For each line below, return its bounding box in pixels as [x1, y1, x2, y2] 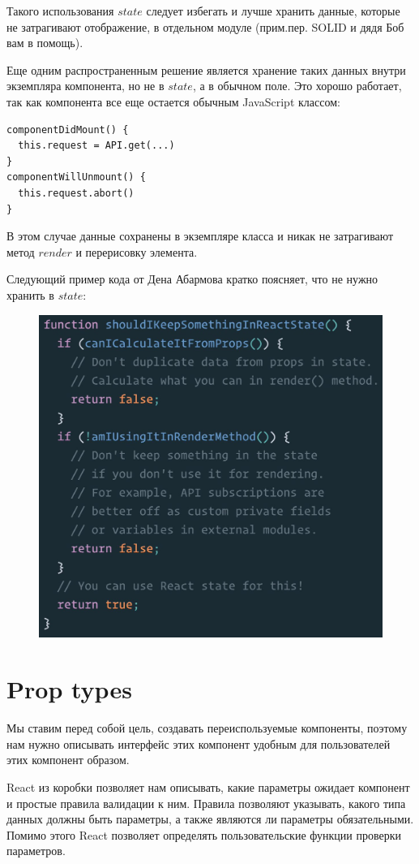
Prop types [6, 672, 132, 706]
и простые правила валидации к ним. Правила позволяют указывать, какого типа [6, 794, 406, 811]
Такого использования [6, 2, 114, 19]
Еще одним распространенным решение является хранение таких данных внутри [6, 61, 406, 78]
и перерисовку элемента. [75, 243, 198, 260]
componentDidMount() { [6, 123, 129, 136]
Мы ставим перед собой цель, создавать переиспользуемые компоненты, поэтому [6, 719, 408, 737]
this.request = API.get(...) [18, 140, 175, 152]
